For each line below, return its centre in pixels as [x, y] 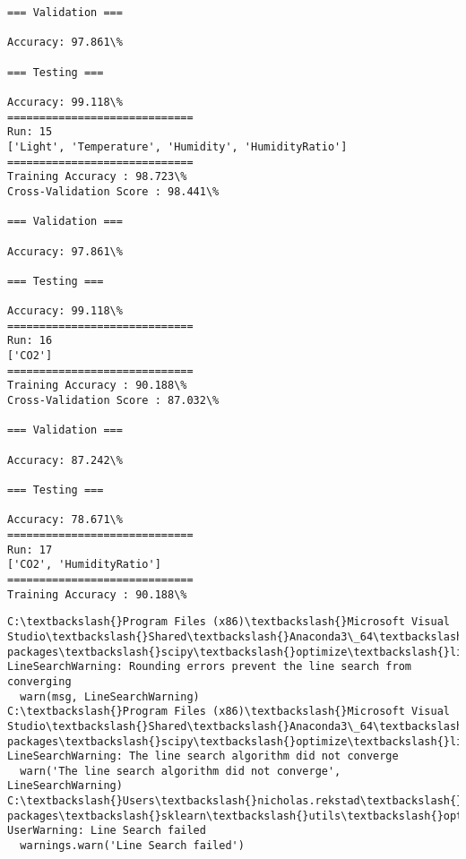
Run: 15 [30, 132]
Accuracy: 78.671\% [65, 520]
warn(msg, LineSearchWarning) [110, 696]
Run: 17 [30, 550]
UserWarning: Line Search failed [107, 831]
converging [39, 681]
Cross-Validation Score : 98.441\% [113, 191]
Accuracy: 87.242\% [65, 460]
